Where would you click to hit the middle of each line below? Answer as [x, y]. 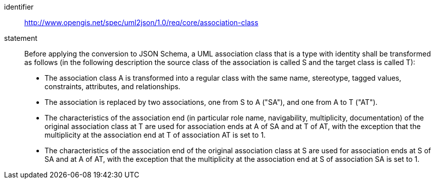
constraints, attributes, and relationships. [113, 86]
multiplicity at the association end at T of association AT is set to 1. [155, 135]
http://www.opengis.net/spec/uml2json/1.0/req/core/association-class [141, 22]
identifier [19, 7]
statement [21, 38]
